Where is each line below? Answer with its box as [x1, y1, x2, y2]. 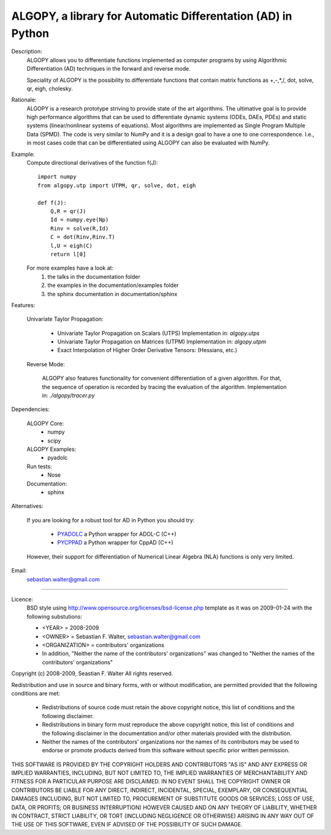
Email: [11, 567, 27, 574]
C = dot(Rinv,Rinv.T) [50, 233, 116, 241]
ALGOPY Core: [26, 420, 64, 427]
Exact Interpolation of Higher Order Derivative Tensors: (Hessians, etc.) [57, 347, 237, 354]
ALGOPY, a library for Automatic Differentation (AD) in [11, 9, 292, 23]
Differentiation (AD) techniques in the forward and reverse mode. [26, 65, 191, 73]
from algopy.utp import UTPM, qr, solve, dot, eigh [37, 182, 196, 189]
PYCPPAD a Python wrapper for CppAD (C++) [57, 539, 174, 546]
